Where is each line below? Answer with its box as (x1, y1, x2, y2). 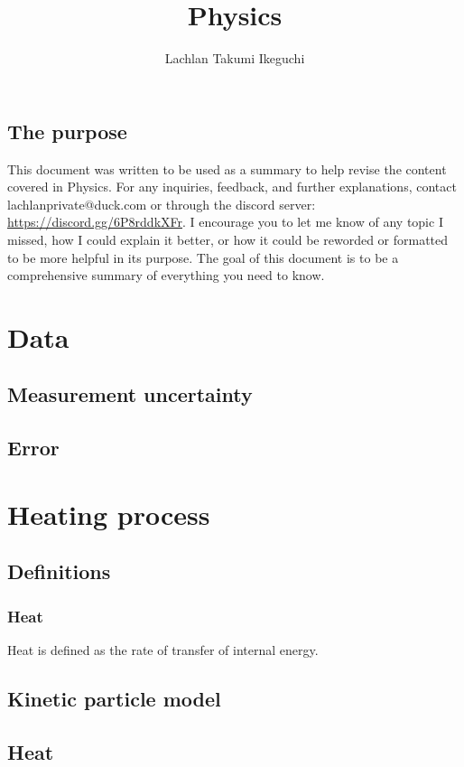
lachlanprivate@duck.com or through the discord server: (7, 194, 316, 213)
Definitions (7, 557, 111, 585)
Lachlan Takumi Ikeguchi (164, 49, 305, 68)
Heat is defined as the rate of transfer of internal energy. (7, 641, 319, 659)
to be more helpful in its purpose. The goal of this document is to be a (7, 248, 399, 267)
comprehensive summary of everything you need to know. (7, 266, 325, 285)
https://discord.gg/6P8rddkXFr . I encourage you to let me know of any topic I (7, 212, 443, 231)
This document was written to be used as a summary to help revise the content (7, 159, 447, 178)
